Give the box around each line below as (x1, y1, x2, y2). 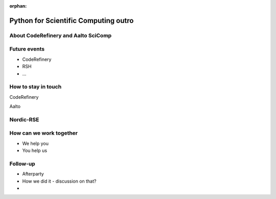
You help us (22, 147, 48, 153)
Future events (9, 46, 45, 53)
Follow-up (9, 160, 35, 167)
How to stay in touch (9, 83, 62, 91)
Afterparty (22, 171, 44, 177)
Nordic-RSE (9, 116, 39, 123)
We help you (22, 140, 49, 146)
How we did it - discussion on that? (22, 178, 97, 184)
